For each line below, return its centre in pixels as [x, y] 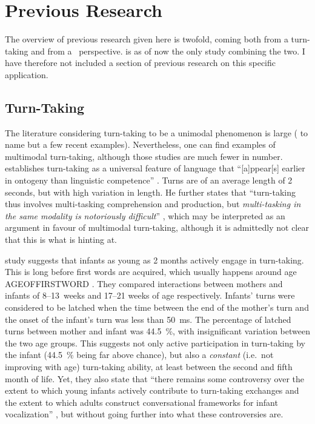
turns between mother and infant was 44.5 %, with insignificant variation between [157, 331]
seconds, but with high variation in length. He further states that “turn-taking [151, 192]
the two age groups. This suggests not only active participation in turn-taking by [155, 343]
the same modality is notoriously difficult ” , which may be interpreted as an [145, 215]
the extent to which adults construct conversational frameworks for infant [141, 402]
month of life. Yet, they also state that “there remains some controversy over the [155, 378]
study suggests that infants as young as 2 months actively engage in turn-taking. [154, 260]
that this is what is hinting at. [61, 240]
